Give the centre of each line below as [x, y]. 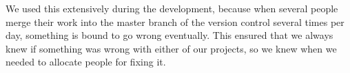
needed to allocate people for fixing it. [86, 62]
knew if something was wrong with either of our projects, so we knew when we [171, 48]
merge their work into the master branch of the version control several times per [175, 21]
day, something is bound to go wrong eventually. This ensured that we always [169, 35]
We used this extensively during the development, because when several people [172, 8]
